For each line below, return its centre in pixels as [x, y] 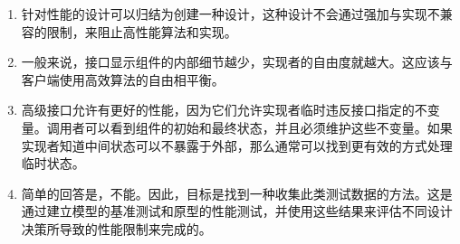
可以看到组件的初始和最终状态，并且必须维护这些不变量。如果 [268, 127]
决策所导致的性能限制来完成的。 [116, 228]
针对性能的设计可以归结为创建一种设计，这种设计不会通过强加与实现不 [230, 14]
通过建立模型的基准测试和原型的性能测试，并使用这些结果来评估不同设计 [237, 211]
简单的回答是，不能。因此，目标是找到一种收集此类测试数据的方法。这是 [237, 193]
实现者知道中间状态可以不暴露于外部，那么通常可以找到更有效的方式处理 [237, 145]
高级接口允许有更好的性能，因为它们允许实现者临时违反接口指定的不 [224, 110]
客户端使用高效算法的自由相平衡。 [123, 79]
